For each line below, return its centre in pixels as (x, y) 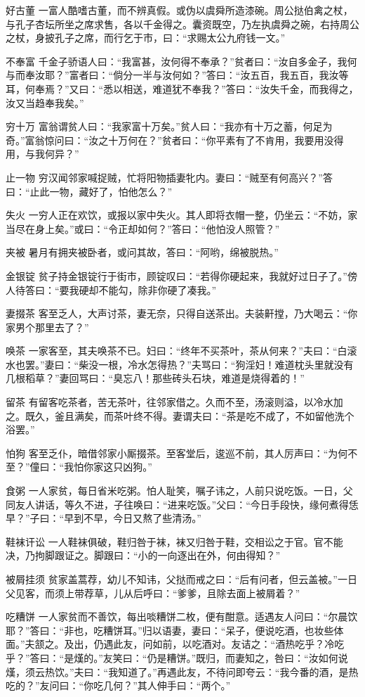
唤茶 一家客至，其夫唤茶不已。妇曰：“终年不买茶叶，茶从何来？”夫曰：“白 (177, 351)
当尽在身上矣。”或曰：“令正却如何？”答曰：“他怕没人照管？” (143, 228)
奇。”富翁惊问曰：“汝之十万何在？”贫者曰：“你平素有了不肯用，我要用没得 (175, 140)
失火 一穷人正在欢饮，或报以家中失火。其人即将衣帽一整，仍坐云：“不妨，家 (182, 215)
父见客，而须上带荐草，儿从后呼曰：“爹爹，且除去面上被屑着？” (153, 593)
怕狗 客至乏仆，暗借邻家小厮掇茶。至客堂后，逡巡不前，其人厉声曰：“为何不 (182, 453)
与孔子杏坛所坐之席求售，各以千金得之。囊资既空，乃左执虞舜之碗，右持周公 (182, 24)
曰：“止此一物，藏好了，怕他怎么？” (89, 191)
